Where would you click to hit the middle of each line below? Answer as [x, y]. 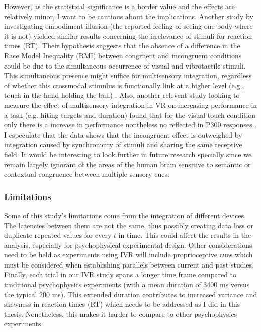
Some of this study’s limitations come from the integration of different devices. [125, 215]
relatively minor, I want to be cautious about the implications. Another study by [129, 16]
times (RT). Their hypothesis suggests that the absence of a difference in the [122, 46]
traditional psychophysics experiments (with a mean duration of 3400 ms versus [127, 284]
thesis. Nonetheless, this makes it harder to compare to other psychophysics [121, 314]
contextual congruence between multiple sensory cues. [87, 174]
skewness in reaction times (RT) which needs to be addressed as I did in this [122, 304]
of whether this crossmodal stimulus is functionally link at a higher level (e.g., [124, 85]
